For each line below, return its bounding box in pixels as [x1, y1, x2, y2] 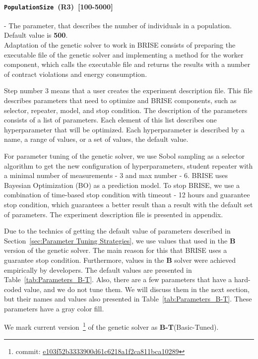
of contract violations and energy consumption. [4, 68, 147, 79]
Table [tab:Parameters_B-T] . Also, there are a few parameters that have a [4, 274, 232, 285]
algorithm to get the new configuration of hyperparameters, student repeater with [4, 160, 253, 171]
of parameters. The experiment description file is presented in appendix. [4, 209, 223, 219]
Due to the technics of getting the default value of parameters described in [4, 226, 231, 236]
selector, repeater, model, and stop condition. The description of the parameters [4, 105, 248, 115]
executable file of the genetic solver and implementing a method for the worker [4, 49, 244, 60]
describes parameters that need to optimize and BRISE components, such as [4, 95, 237, 106]
